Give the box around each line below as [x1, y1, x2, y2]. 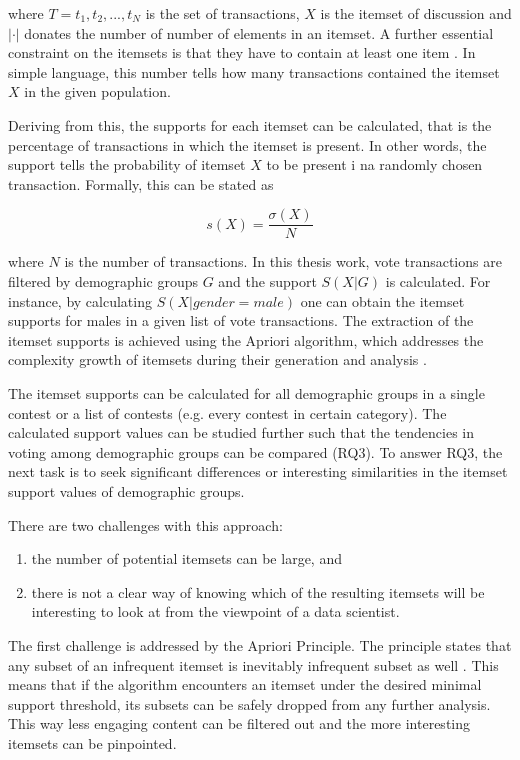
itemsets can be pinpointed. [8, 732, 177, 753]
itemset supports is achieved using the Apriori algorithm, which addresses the [8, 329, 484, 350]
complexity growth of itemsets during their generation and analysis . [8, 349, 427, 370]
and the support [218, 271, 317, 291]
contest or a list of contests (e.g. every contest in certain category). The [8, 402, 447, 423]
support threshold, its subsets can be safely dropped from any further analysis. [8, 693, 491, 714]
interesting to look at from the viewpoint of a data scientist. [31, 601, 400, 622]
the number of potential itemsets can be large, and [31, 548, 342, 569]
